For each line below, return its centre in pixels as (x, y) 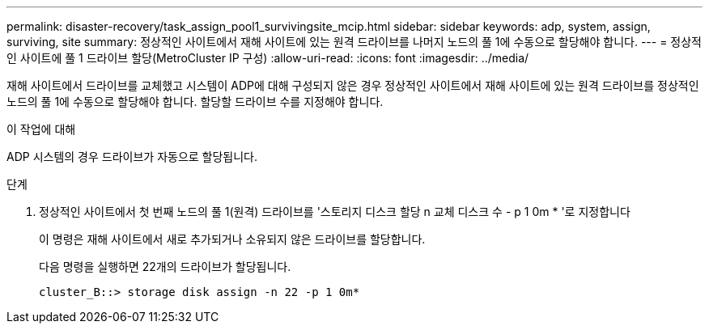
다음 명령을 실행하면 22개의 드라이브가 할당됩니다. (165, 267)
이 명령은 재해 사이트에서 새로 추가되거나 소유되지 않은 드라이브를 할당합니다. (232, 239)
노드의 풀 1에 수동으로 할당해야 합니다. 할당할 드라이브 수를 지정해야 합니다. (195, 102)
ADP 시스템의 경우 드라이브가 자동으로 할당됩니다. (132, 157)
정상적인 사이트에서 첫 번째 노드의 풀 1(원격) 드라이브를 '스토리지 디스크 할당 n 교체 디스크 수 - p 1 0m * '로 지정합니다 (335, 212)
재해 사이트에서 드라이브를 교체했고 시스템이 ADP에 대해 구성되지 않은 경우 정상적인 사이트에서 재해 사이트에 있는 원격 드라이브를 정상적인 (353, 85)
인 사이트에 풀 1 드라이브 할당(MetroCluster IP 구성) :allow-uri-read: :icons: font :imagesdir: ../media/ (268, 58)
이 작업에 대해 (41, 129)
